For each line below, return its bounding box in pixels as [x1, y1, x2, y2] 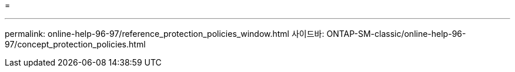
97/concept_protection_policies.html [5, 39, 146, 49]
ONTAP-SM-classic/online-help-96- [326, 29, 466, 39]
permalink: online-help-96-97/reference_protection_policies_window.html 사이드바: [5, 29, 325, 39]
